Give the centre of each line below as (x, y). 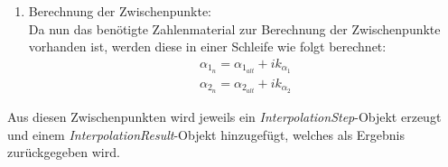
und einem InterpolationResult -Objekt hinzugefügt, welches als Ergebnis (206, 134)
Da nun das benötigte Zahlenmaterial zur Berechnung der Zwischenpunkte (234, 28)
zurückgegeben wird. (64, 152)
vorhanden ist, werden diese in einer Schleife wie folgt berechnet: (207, 46)
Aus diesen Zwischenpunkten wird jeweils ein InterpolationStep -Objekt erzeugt (224, 117)
